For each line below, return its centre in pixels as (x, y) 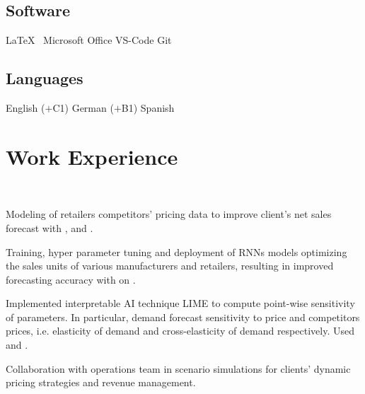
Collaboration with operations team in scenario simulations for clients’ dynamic (178, 368)
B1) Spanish (148, 108)
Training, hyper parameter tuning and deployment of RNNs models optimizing (176, 251)
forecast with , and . (50, 227)
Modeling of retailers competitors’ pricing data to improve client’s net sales (169, 214)
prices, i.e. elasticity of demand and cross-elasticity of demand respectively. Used (180, 331)
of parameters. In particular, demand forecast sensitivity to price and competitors (183, 317)
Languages (45, 78)
